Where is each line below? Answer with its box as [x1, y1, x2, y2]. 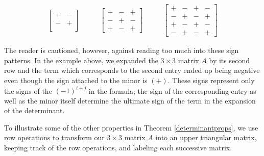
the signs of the [4, 85, 52, 96]
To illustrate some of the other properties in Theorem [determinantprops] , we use [4, 122, 258, 133]
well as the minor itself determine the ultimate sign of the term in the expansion [4, 95, 256, 106]
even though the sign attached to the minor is [4, 74, 148, 85]
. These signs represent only [167, 74, 255, 85]
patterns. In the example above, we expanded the [4, 55, 158, 65]
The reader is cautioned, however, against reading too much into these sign [4, 45, 239, 56]
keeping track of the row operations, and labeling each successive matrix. [4, 142, 232, 152]
